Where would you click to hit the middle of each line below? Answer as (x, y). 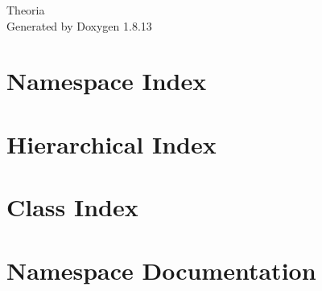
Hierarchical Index (111, 143)
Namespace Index (107, 81)
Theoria (26, 10)
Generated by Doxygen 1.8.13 (79, 25)
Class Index (72, 207)
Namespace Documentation (161, 270)
